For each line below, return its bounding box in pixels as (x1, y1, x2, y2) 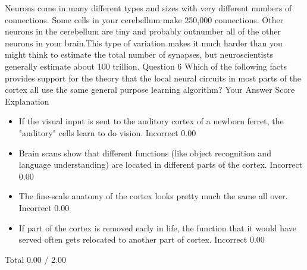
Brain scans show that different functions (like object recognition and (18, 146, 271, 159)
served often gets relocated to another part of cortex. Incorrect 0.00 (18, 233, 265, 246)
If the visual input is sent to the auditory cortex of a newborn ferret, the (18, 115, 284, 127)
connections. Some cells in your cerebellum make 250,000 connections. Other (5, 13, 284, 26)
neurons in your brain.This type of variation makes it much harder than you (5, 36, 283, 49)
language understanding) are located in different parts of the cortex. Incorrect (18, 158, 303, 171)
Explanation (5, 95, 49, 107)
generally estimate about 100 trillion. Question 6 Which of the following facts (5, 59, 287, 72)
